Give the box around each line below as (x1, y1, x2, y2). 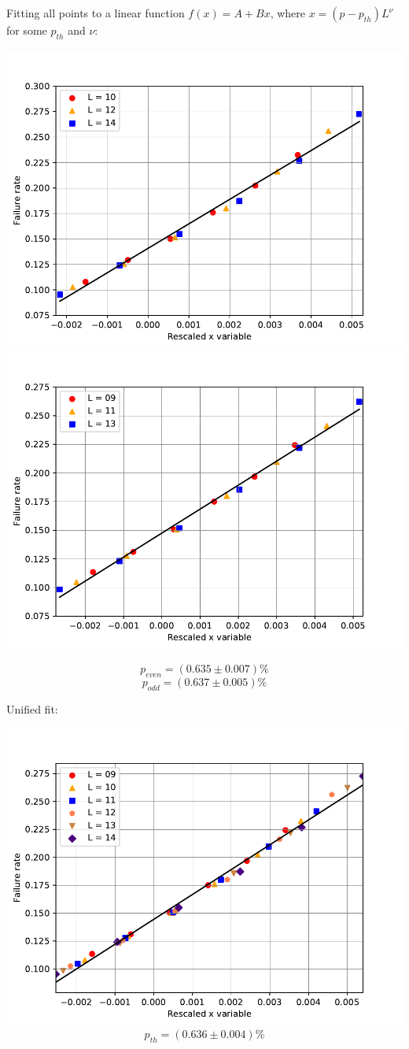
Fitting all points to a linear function (6, 5, 185, 20)
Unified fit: (6, 700, 58, 717)
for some (6, 22, 47, 38)
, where (270, 5, 306, 20)
